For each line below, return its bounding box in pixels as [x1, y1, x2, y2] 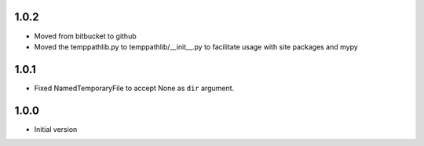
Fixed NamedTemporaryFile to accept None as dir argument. [34, 83, 235, 93]
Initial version [34, 124, 78, 133]
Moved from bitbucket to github [34, 31, 137, 41]
